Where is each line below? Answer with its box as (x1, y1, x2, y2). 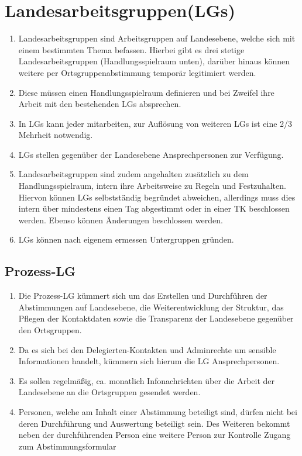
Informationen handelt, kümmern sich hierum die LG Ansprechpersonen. (18, 355, 280, 367)
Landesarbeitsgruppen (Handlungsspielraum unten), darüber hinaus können (18, 55, 290, 67)
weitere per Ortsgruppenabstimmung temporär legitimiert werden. (18, 66, 256, 78)
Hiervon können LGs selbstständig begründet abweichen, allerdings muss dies (18, 191, 296, 203)
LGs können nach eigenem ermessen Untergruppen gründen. (18, 233, 234, 246)
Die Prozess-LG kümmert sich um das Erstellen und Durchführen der (18, 289, 267, 302)
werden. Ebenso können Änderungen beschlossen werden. (18, 213, 223, 226)
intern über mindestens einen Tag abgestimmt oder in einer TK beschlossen (18, 202, 290, 215)
